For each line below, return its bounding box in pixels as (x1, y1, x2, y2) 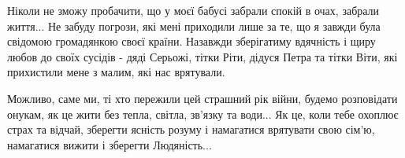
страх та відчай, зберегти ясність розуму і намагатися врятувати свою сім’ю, (7, 121, 375, 138)
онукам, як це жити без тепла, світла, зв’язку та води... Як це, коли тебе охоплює (7, 105, 399, 122)
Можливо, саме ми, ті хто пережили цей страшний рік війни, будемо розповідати (7, 90, 398, 106)
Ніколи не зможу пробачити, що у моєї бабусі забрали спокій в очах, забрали (7, 2, 380, 18)
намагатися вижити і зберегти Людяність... (7, 136, 212, 152)
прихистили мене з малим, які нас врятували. (7, 64, 225, 80)
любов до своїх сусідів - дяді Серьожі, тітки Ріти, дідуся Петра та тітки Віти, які (7, 48, 398, 64)
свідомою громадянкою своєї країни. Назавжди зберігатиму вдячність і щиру (7, 33, 376, 50)
